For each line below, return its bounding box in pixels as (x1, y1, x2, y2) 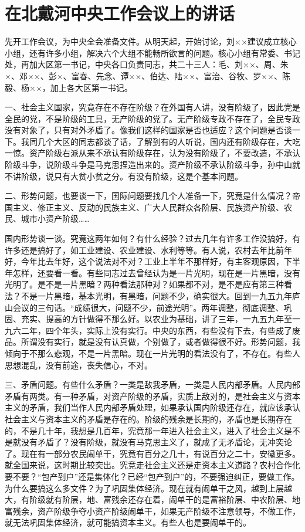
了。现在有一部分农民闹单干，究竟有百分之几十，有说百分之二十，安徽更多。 (5, 447, 300, 459)
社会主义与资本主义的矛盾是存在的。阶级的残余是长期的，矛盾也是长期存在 (5, 412, 292, 425)
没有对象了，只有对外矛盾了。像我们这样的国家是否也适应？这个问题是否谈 (5, 124, 292, 136)
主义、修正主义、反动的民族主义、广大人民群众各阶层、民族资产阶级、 (12, 201, 284, 213)
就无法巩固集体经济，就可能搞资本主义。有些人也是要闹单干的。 (5, 516, 251, 528)
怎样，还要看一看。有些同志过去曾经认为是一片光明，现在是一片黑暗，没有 (12, 266, 300, 279)
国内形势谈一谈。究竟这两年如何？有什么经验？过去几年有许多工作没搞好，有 (5, 232, 300, 245)
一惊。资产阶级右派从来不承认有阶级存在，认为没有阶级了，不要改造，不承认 (5, 147, 300, 159)
